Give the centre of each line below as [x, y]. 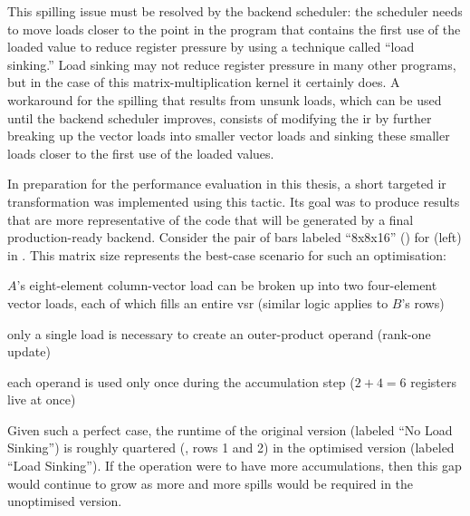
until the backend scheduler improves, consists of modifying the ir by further [220, 117]
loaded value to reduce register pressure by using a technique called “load [211, 47]
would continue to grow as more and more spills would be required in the [211, 483]
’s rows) [423, 302]
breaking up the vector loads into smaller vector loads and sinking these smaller [229, 136]
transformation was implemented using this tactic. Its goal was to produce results [234, 201]
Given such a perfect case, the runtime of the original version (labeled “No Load [230, 429]
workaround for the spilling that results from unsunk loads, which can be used [225, 99]
